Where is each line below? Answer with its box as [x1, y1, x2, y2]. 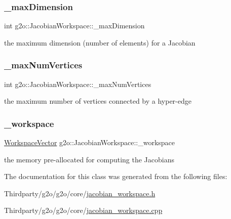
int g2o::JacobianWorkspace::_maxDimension [4, 20, 145, 31]
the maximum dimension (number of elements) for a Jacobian [4, 37, 196, 48]
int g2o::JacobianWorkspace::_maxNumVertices [4, 78, 151, 89]
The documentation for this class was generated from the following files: [4, 171, 227, 182]
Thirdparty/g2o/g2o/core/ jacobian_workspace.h [4, 188, 156, 198]
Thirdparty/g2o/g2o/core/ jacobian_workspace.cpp [4, 205, 163, 215]
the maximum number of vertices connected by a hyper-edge [4, 96, 191, 106]
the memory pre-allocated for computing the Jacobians [4, 154, 174, 164]
